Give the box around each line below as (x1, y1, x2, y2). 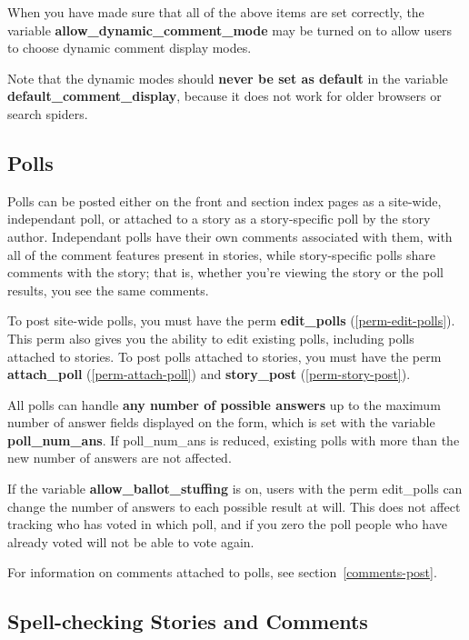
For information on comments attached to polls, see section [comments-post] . (7, 563, 437, 582)
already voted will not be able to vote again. (7, 532, 254, 551)
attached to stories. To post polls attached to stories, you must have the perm (7, 346, 442, 365)
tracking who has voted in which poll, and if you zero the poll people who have (7, 515, 447, 534)
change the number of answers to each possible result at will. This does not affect (7, 496, 461, 515)
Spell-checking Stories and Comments (7, 607, 368, 635)
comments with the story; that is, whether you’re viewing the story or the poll (7, 263, 444, 282)
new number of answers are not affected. (7, 448, 232, 467)
